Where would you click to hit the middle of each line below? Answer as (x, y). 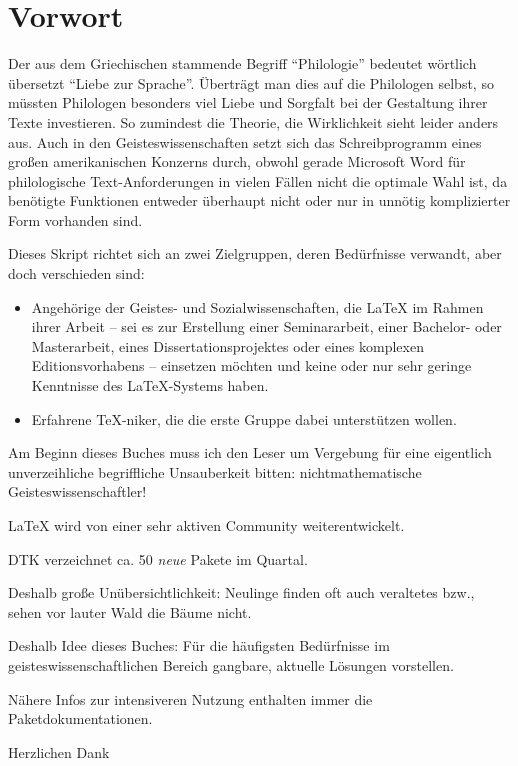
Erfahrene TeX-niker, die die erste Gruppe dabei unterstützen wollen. (244, 418)
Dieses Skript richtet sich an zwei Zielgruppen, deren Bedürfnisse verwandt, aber (255, 253)
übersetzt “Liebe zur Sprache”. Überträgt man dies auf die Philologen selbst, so (251, 82)
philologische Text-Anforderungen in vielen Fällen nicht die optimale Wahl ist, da (258, 180)
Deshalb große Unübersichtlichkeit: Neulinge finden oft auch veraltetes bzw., (241, 592)
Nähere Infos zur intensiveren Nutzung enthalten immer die (190, 698)
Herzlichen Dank (59, 751)
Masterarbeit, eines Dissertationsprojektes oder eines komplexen (227, 345)
